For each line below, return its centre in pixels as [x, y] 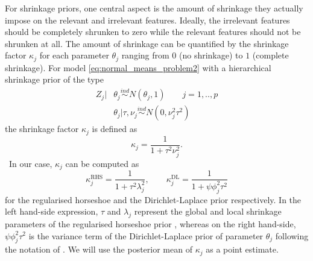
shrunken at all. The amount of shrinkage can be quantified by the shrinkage [147, 43]
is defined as [115, 129]
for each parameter [74, 55]
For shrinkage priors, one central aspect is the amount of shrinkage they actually [154, 8]
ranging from [145, 55]
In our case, [30, 163]
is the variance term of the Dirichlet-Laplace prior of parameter [146, 235]
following [292, 235]
